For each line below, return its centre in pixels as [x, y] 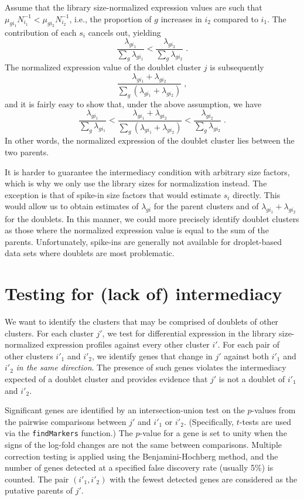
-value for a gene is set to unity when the [213, 433]
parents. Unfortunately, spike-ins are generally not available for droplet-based [144, 241]
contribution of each [41, 32]
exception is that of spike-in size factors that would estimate [113, 194]
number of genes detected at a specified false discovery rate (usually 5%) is [139, 467]
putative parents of [39, 490]
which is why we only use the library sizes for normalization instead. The [136, 183]
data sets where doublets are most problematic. [90, 253]
